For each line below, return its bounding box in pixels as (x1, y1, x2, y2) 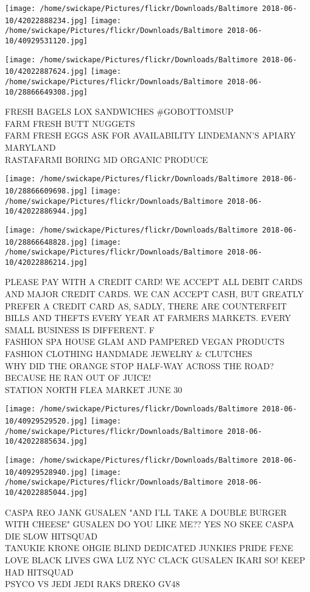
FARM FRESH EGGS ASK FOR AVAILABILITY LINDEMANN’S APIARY (5, 129, 296, 142)
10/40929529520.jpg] (5, 417, 88, 426)
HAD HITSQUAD (5, 565, 74, 578)
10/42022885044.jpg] (5, 488, 88, 497)
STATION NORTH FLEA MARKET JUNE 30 (5, 383, 182, 395)
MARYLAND (5, 141, 56, 154)
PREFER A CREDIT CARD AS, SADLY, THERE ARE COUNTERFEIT (5, 299, 287, 312)
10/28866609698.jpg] (5, 186, 88, 195)
